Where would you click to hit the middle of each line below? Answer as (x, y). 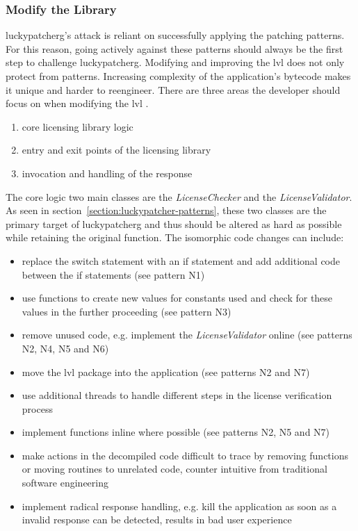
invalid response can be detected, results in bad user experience (157, 520)
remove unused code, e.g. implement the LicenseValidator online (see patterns (187, 335)
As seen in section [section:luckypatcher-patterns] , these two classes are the (166, 210)
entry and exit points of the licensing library (116, 150)
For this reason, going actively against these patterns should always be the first (174, 48)
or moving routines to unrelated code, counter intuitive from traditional (174, 469)
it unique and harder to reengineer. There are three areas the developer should (173, 89)
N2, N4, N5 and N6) (65, 348)
